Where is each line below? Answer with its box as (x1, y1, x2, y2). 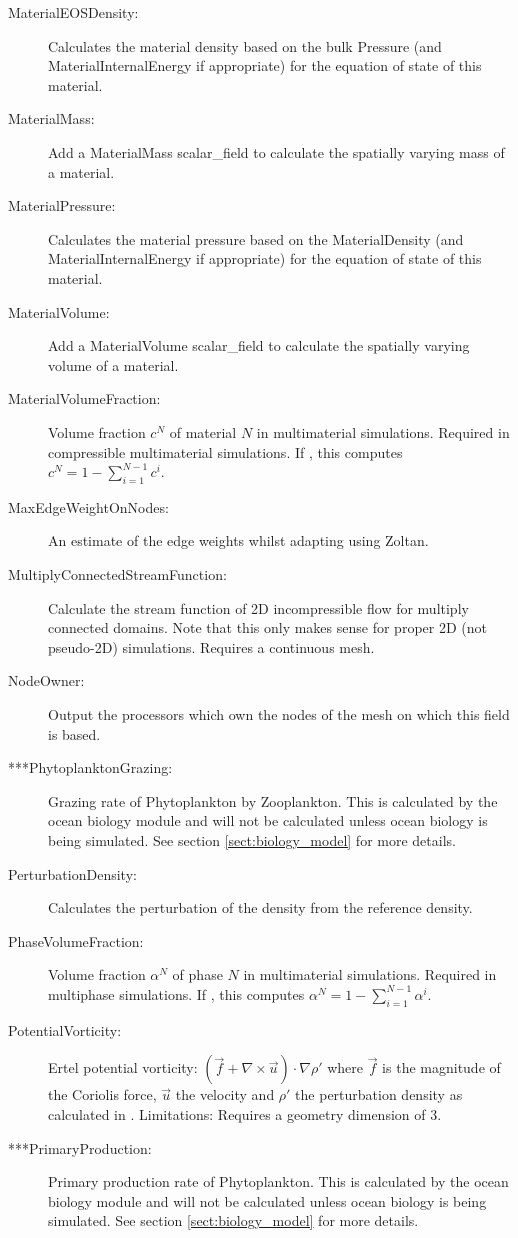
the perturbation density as (295, 1084, 463, 1105)
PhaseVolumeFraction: (8, 930, 144, 951)
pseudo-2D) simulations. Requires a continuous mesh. (48, 636, 375, 657)
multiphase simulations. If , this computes (48, 983, 305, 1004)
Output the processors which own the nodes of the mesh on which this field (48, 704, 510, 725)
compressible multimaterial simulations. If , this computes (48, 441, 403, 462)
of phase (172, 964, 223, 985)
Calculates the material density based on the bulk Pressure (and (48, 35, 442, 56)
